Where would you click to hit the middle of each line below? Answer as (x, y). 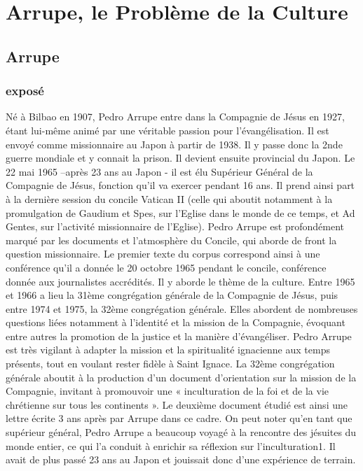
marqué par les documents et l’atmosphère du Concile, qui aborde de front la (171, 240)
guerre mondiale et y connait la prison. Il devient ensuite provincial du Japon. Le (180, 158)
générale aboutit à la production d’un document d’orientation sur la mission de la (181, 377)
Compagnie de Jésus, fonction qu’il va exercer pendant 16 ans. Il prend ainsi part (180, 185)
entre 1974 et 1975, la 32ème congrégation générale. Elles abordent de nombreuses (182, 308)
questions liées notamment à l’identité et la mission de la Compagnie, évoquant (176, 322)
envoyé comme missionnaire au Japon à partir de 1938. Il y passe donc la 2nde (174, 144)
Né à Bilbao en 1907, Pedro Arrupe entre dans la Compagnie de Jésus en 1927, (175, 117)
